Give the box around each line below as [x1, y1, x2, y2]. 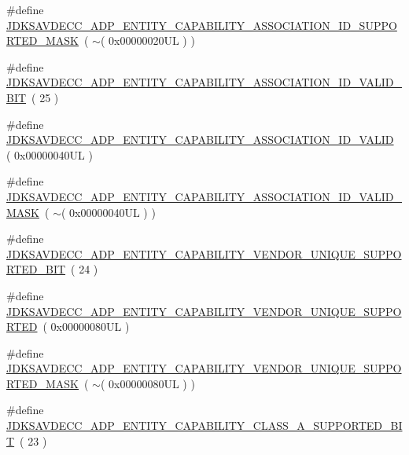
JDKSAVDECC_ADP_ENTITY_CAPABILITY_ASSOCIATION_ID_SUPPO [6, 17, 397, 33]
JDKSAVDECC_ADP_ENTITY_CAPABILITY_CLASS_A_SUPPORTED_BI [6, 417, 403, 434]
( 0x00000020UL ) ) [100, 32, 195, 49]
